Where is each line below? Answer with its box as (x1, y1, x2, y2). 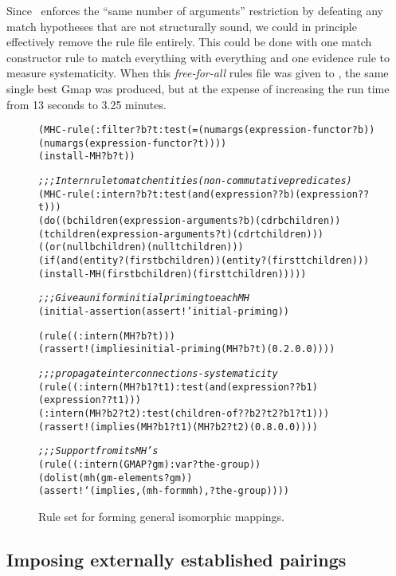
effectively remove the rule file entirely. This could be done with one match (6, 33, 372, 50)
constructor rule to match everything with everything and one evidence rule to (6, 49, 390, 65)
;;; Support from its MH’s (38, 445, 159, 457)
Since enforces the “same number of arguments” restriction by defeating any (6, 2, 383, 18)
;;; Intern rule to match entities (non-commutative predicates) (38, 175, 352, 187)
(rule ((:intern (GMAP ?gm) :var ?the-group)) (38, 458, 261, 470)
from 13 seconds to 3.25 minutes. (6, 96, 167, 112)
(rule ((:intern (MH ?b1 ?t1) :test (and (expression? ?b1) (38, 381, 318, 393)
